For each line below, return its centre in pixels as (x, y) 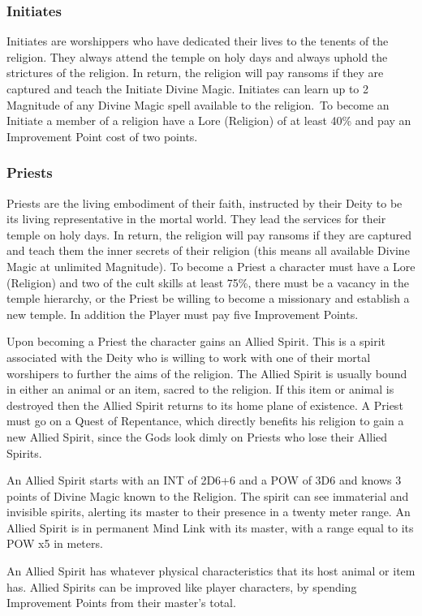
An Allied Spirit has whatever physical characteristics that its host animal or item (211, 571)
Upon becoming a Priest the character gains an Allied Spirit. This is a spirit (196, 341)
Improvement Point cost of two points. (102, 136)
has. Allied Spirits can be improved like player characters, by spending (182, 586)
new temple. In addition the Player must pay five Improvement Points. (183, 314)
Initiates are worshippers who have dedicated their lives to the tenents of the (198, 41)
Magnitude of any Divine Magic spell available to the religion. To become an (198, 104)
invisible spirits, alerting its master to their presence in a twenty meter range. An (209, 512)
